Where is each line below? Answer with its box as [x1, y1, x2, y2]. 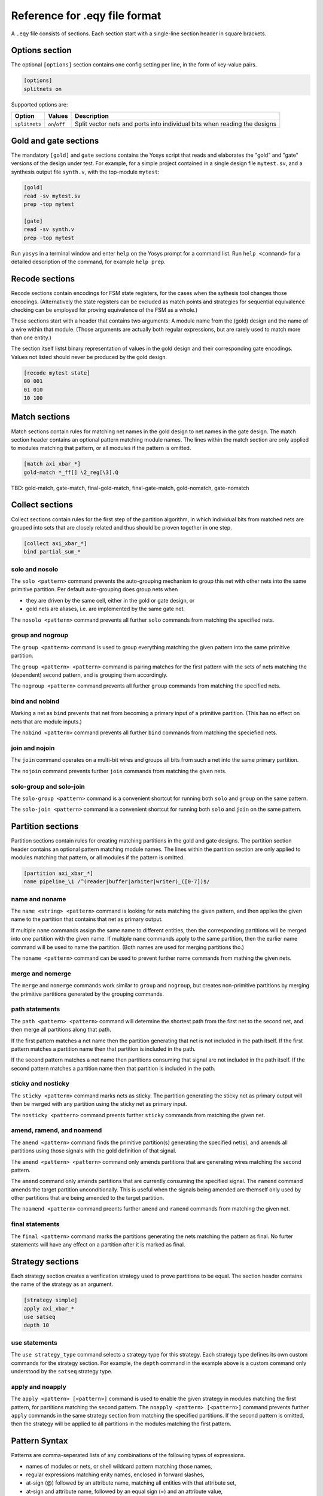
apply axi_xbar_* [23, 1305, 75, 1312]
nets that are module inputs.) [11, 718, 82, 725]
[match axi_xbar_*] [23, 461, 81, 467]
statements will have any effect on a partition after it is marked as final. [11, 1241, 185, 1248]
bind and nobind [11, 697, 60, 706]
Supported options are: [11, 101, 68, 108]
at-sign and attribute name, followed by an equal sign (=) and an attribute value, [26, 1488, 223, 1495]
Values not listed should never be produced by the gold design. [11, 353, 167, 360]
